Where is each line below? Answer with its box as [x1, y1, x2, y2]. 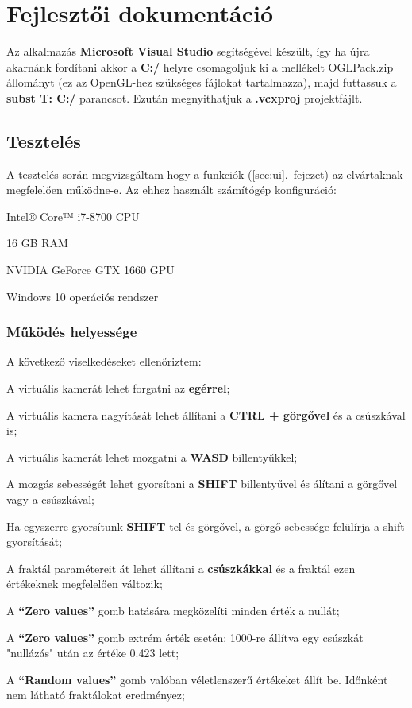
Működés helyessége [6, 322, 137, 342]
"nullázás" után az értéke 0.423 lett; [6, 644, 179, 661]
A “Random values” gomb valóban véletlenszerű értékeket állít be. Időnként [6, 671, 388, 687]
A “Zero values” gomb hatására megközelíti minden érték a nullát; [6, 602, 340, 619]
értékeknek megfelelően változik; [6, 575, 163, 592]
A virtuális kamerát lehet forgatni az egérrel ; [6, 380, 230, 397]
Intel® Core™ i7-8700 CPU [6, 207, 140, 224]
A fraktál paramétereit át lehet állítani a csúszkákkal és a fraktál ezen [6, 559, 356, 576]
